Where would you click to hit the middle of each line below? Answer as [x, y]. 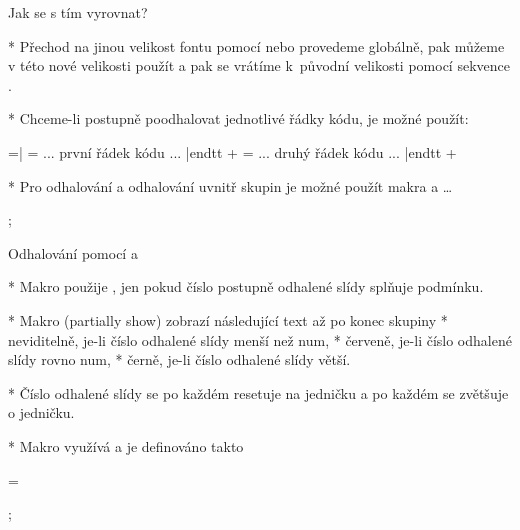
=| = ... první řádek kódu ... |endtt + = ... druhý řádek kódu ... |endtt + [232, 151]
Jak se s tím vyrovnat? [78, 12]
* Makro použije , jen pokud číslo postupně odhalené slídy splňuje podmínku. [246, 286]
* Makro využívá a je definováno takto [126, 445]
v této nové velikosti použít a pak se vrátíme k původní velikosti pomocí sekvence [259, 65]
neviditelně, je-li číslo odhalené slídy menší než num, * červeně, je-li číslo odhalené [260, 339]
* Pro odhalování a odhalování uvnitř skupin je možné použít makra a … [230, 185]
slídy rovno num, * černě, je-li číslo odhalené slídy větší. [179, 359]
